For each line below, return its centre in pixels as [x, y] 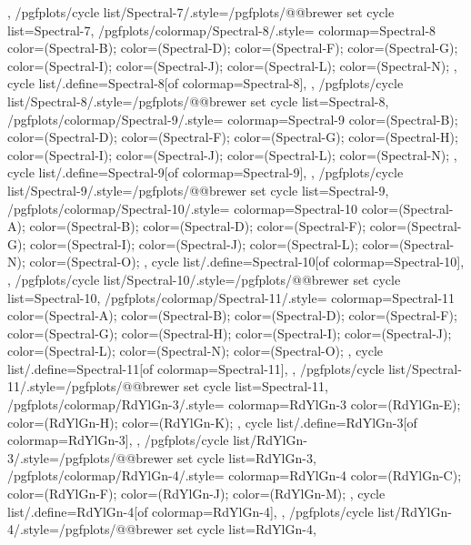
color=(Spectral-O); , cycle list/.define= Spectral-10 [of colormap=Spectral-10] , [247, 262]
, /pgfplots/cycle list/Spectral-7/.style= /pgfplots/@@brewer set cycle [201, 12]
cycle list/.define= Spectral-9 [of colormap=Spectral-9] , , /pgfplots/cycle [205, 172]
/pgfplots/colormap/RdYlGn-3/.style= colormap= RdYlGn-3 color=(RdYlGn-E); [234, 404]
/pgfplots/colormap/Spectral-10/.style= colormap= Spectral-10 [182, 208]
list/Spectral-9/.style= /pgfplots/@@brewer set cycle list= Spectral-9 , [198, 190]
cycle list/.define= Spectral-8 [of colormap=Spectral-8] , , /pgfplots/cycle [205, 83]
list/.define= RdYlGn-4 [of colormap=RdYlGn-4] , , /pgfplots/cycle [190, 511]
